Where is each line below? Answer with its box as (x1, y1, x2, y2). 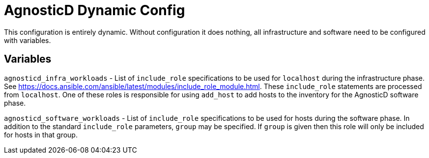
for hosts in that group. (4, 130, 78, 139)
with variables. (4, 36, 51, 45)
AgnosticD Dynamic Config (4, 2, 185, 19)
